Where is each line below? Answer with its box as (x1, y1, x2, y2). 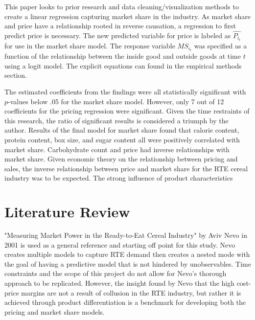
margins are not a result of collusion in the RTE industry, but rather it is (21, 287, 241, 297)
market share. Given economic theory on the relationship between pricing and (4, 154, 238, 164)
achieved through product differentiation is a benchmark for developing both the (4, 297, 246, 307)
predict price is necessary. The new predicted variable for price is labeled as (4, 30, 231, 40)
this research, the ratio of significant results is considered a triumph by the (4, 115, 229, 125)
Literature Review (4, 202, 130, 222)
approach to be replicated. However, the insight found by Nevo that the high (4, 278, 234, 288)
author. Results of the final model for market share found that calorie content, (4, 125, 239, 135)
